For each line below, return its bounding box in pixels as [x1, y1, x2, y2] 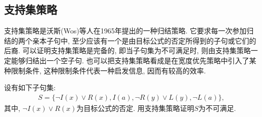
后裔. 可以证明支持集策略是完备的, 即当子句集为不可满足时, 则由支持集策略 [4, 45, 251, 56]
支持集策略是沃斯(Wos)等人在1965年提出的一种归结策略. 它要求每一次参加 [4, 25, 247, 36]
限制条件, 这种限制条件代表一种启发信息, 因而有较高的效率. [11, 65, 206, 75]
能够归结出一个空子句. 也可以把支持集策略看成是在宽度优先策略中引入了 [11, 55, 249, 65]
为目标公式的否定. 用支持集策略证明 [76, 102, 194, 113]
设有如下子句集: [4, 82, 56, 93]
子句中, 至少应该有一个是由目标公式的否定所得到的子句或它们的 [46, 35, 256, 46]
